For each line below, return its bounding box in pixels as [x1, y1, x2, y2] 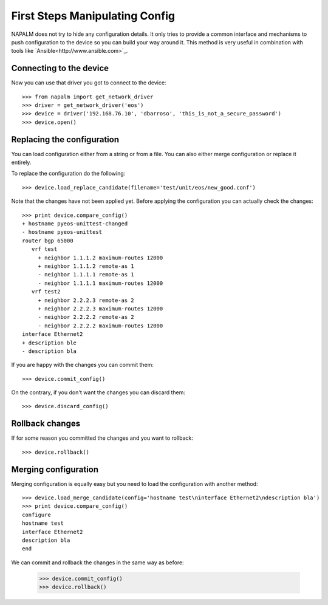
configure [22, 511, 51, 518]
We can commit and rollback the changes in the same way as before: [11, 559, 185, 566]
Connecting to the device [11, 63, 109, 73]
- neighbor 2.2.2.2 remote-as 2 [38, 313, 135, 321]
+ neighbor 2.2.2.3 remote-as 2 [38, 296, 135, 304]
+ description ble [22, 339, 77, 346]
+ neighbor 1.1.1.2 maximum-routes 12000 [38, 254, 163, 261]
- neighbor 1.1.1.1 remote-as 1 [38, 271, 135, 278]
